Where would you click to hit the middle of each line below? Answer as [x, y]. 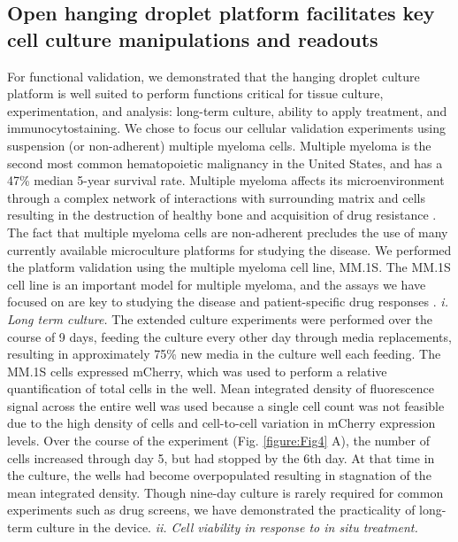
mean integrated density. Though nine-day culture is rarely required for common [225, 492]
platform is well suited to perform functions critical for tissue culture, [195, 93]
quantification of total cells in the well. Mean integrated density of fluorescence [221, 388]
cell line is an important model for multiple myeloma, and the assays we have [217, 284]
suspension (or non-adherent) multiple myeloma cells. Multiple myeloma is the [219, 145]
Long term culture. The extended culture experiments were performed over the [220, 318]
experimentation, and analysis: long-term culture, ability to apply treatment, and [227, 110]
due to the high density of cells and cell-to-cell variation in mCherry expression [221, 423]
